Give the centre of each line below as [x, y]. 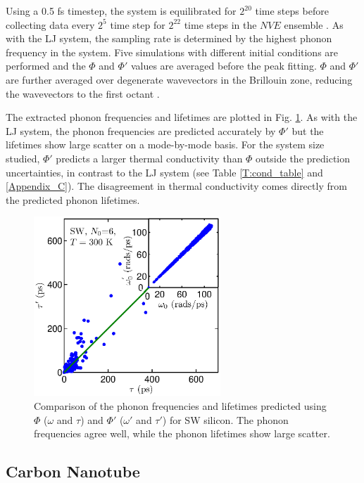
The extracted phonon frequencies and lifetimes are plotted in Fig [148, 117]
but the [308, 130]
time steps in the [220, 24]
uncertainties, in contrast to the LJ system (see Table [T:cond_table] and [164, 172]
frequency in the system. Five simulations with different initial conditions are [172, 52]
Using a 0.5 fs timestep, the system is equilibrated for [121, 11]
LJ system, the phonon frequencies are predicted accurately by [141, 130]
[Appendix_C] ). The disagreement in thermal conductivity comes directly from [176, 186]
